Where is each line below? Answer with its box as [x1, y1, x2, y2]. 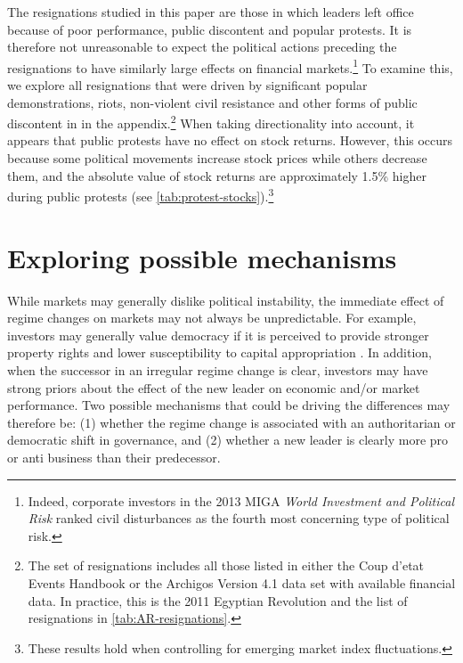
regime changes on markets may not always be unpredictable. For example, [7, 308, 417, 327]
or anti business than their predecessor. [7, 447, 221, 466]
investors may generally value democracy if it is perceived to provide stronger [7, 325, 429, 344]
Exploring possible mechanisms [7, 239, 397, 275]
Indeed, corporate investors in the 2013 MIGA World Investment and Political [28, 491, 454, 510]
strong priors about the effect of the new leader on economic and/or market [7, 378, 420, 397]
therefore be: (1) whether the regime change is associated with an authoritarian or [7, 413, 456, 431]
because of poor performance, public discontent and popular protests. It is [7, 20, 412, 38]
